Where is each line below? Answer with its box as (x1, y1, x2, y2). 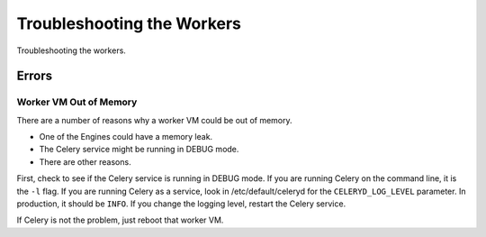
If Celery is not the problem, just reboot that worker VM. (16, 214, 224, 225)
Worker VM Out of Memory (16, 96, 138, 108)
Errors (16, 68, 53, 84)
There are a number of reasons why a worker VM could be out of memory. (16, 114, 292, 125)
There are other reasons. (39, 156, 131, 167)
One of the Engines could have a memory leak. (39, 132, 213, 142)
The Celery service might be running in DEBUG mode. (39, 144, 239, 155)
